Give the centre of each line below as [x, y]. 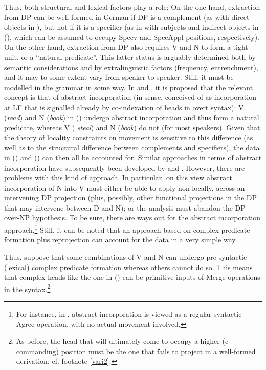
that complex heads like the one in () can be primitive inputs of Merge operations [132, 277]
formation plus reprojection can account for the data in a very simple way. [121, 240]
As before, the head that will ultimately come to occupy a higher [118, 341]
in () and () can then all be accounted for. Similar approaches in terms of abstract [133, 157]
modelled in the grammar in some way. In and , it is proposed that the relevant [129, 87]
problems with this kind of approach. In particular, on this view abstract [118, 178]
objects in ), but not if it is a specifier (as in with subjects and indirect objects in [131, 27]
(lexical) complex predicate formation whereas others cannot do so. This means [128, 267]
